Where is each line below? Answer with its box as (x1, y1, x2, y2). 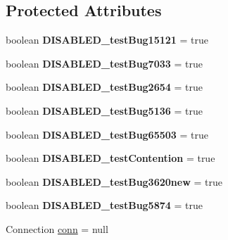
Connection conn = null (6, 221, 108, 236)
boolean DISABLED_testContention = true (6, 151, 215, 165)
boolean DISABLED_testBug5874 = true (6, 198, 203, 213)
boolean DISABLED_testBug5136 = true (6, 103, 203, 118)
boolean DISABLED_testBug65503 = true (6, 127, 209, 141)
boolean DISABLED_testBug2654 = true (6, 80, 203, 94)
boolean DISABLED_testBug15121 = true (6, 32, 209, 47)
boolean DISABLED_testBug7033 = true (6, 56, 203, 70)
